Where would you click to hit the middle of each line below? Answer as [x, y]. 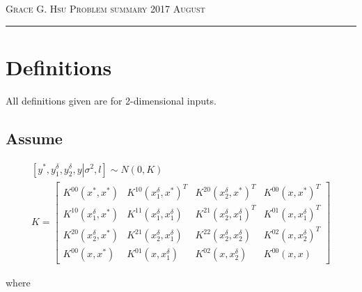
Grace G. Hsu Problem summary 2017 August [105, 8]
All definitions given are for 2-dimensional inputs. [111, 100]
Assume [34, 138]
